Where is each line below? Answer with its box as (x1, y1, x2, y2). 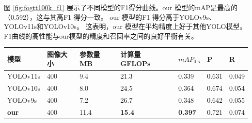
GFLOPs (120, 58, 151, 68)
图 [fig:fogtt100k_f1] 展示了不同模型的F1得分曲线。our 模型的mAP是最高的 (4, 2, 237, 12)
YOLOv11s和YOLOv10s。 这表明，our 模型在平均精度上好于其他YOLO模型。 (4, 21, 247, 31)
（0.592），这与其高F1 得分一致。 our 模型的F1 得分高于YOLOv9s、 (4, 12, 216, 22)
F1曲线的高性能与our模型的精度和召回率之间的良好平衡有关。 (4, 30, 198, 41)
